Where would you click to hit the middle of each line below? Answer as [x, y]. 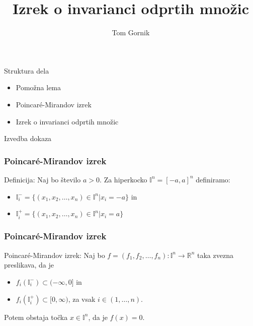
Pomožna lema [38, 87]
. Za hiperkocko [123, 179]
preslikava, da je [29, 265]
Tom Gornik [131, 32]
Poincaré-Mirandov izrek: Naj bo [55, 255]
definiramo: [213, 179]
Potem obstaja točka [36, 317]
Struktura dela [27, 70]
